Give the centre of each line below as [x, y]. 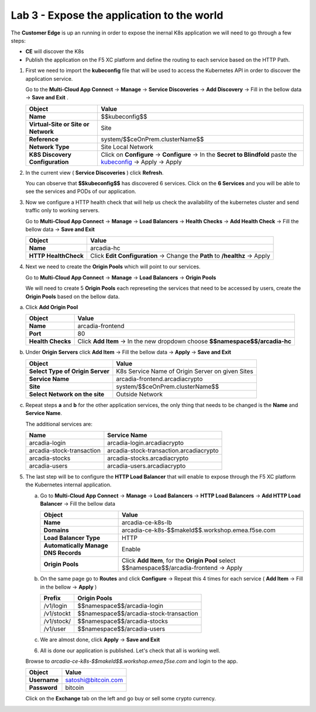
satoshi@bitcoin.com [94, 680]
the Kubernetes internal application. [68, 485]
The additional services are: [59, 424]
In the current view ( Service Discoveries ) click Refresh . [95, 172]
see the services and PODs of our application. [81, 191]
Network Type [49, 147]
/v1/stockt [57, 614]
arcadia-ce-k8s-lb [147, 523]
